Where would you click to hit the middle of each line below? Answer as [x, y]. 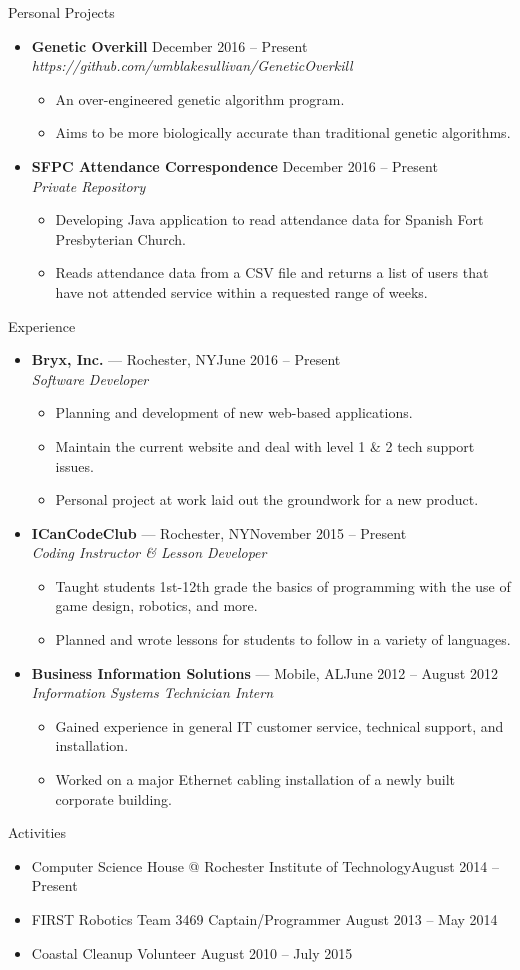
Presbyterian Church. [120, 238]
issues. [74, 465]
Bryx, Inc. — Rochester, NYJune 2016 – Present [186, 359]
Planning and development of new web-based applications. [234, 412]
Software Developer [90, 378]
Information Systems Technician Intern [152, 692]
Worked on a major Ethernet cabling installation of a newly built [255, 779]
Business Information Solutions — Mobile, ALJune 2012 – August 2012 [264, 672]
